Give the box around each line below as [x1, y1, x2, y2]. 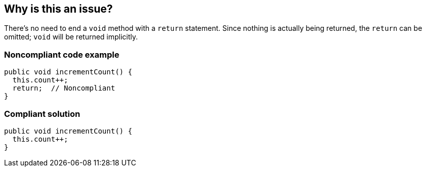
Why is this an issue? [4, 3, 113, 15]
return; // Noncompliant [12, 84, 115, 93]
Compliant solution [4, 108, 81, 119]
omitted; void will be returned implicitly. [4, 32, 138, 41]
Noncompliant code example [4, 49, 120, 60]
